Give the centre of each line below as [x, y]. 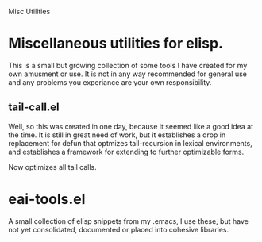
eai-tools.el [47, 199]
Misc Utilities [29, 12]
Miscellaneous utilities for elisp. [116, 44]
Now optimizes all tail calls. [52, 167]
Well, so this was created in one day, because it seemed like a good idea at [131, 126]
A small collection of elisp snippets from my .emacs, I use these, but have [128, 221]
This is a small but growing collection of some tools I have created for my [128, 65]
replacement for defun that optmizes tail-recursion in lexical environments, [130, 143]
